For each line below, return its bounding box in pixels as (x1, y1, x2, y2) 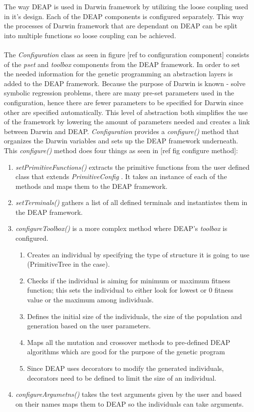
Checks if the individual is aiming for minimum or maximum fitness (27, 275, 231, 285)
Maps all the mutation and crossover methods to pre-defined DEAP (27, 337, 231, 347)
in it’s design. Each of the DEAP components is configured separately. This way (4, 11, 244, 21)
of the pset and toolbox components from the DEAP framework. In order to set (4, 59, 240, 69)
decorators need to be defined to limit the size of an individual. (27, 372, 217, 383)
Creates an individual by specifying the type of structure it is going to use (27, 249, 250, 259)
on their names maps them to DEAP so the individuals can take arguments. (15, 398, 244, 409)
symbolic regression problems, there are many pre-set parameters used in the (4, 88, 234, 98)
